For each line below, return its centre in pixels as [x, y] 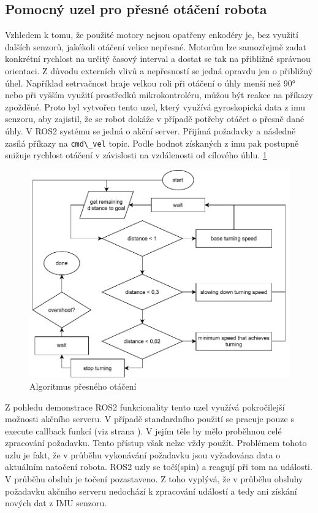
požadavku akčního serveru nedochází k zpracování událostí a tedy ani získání [151, 491]
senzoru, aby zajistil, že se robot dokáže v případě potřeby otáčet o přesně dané [155, 119]
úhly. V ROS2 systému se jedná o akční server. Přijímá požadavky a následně [150, 130]
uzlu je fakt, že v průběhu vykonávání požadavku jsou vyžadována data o [143, 454]
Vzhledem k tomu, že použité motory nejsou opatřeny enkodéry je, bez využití [152, 35]
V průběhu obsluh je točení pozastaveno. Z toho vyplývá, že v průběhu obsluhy [154, 479]
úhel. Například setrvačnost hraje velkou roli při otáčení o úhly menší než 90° [150, 83]
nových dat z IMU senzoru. [56, 503]
